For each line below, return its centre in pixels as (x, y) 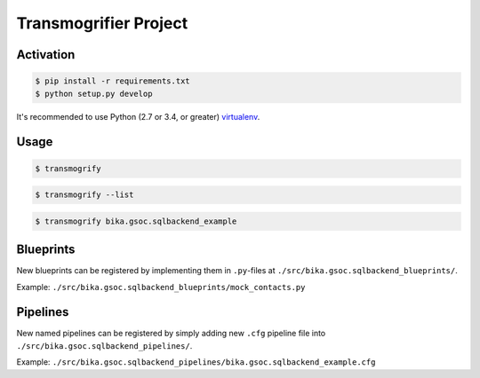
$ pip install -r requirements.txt (112, 81)
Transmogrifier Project (102, 23)
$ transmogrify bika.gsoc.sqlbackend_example (136, 221)
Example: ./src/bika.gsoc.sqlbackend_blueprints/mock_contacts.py (161, 287)
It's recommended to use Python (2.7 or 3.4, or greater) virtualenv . (138, 116)
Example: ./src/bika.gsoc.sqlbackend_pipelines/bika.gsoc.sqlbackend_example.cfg (196, 362)
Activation (46, 55)
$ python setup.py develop (94, 94)
